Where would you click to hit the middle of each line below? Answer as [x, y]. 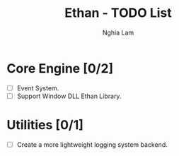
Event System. [38, 88]
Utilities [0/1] [45, 125]
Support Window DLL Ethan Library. [69, 96]
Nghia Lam [118, 32]
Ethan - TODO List [118, 13]
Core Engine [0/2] [60, 68]
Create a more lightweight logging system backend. [92, 144]
